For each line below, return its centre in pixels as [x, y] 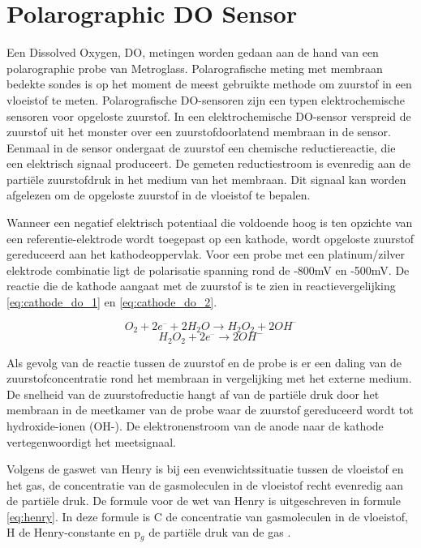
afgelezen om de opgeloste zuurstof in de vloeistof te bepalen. [159, 195]
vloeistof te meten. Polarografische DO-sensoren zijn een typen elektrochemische [206, 99]
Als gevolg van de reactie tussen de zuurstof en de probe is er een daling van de [204, 362]
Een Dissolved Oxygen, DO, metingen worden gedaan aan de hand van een [193, 52]
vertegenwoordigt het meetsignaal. [91, 441]
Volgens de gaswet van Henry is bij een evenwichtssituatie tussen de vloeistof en [205, 469]
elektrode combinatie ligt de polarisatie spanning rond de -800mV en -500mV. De [208, 270]
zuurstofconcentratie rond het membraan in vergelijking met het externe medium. [209, 378]
